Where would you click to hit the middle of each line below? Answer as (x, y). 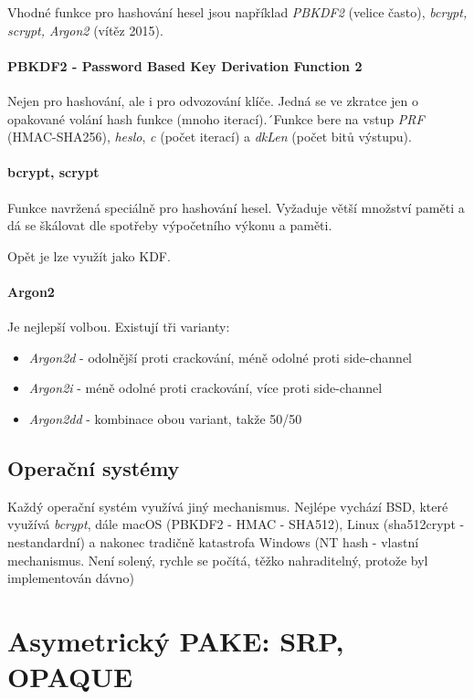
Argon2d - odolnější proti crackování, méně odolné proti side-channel (221, 357)
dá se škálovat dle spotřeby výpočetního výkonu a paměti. (170, 225)
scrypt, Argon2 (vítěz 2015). (85, 30)
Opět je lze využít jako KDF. (89, 255)
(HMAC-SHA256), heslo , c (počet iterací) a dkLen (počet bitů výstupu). (210, 137)
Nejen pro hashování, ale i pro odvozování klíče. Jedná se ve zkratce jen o (213, 100)
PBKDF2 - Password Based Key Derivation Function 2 (185, 65)
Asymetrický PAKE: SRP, (176, 640)
